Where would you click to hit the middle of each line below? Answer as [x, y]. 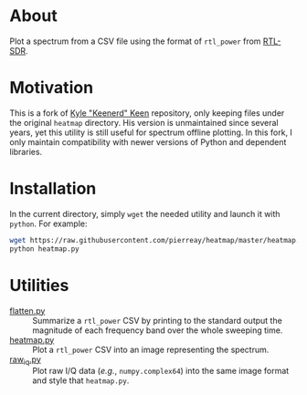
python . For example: [49, 223]
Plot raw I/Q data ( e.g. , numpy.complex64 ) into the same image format [161, 371]
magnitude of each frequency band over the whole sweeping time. [158, 330]
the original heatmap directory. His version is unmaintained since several [144, 122]
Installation [53, 189]
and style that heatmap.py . [81, 380]
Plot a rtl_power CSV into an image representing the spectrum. [151, 349]
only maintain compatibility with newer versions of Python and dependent [148, 141]
